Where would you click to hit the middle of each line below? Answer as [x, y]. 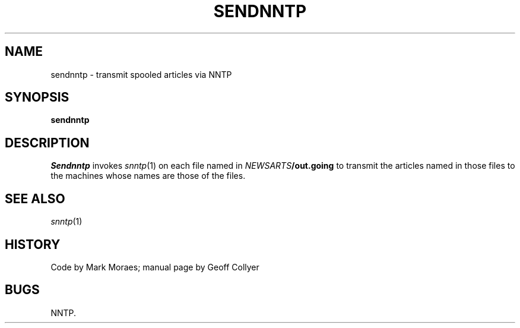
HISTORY [33, 244]
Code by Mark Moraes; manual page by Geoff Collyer [155, 267]
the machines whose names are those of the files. [148, 176]
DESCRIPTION [47, 143]
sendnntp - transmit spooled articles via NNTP [141, 74]
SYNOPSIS [37, 97]
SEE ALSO [35, 198]
